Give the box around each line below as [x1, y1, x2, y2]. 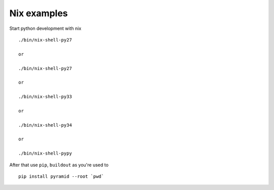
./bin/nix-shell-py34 [18, 122, 72, 128]
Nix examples [9, 8, 68, 19]
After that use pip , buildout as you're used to [9, 162, 109, 168]
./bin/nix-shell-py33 [18, 94, 72, 100]
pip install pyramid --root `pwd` [18, 173, 104, 179]
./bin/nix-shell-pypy [18, 150, 72, 157]
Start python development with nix [9, 25, 82, 31]
